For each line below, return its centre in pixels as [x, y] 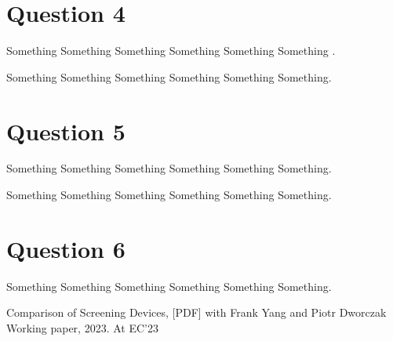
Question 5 [66, 131]
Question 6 [66, 248]
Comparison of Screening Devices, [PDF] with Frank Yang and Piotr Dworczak [196, 312]
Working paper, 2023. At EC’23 [82, 327]
